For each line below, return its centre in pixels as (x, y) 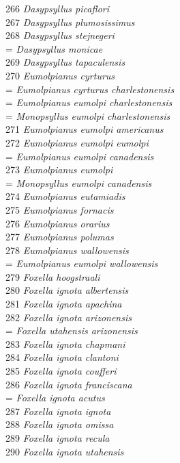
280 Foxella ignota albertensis (67, 290)
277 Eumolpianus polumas (60, 237)
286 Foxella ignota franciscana (69, 384)
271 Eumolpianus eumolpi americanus (85, 129)
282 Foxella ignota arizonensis (69, 317)
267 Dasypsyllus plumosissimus (70, 22)
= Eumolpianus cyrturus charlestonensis (90, 89)
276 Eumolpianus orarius (58, 223)
